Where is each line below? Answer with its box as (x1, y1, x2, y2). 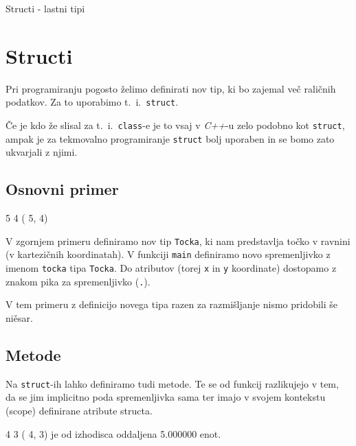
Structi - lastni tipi (5, 1, 85, 15)
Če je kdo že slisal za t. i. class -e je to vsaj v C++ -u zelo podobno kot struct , (5, 117, 345, 132)
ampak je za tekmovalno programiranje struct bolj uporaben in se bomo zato (5, 131, 335, 145)
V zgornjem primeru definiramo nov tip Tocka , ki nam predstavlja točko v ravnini (5, 233, 351, 248)
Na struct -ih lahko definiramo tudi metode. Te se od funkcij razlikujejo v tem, (5, 376, 339, 390)
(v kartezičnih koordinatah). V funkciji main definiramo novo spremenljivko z (5, 247, 331, 261)
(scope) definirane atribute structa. (5, 403, 153, 417)
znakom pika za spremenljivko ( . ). (5, 274, 151, 288)
